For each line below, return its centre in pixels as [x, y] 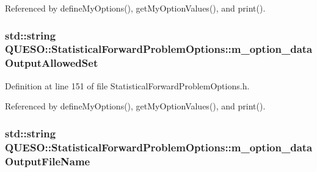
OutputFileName [48, 161]
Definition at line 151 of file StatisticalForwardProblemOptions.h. [127, 85]
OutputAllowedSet [52, 63]
